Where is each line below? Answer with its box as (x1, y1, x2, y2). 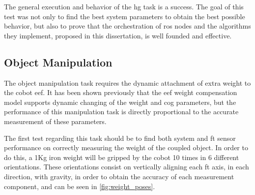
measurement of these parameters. (4, 116, 107, 126)
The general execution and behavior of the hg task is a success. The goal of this (4, 1, 244, 11)
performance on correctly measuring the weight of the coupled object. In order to (4, 142, 248, 153)
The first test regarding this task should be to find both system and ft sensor (4, 132, 236, 143)
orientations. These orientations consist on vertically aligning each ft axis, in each (4, 162, 249, 172)
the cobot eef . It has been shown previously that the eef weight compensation (4, 87, 237, 97)
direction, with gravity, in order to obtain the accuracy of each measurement (4, 171, 234, 181)
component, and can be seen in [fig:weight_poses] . (4, 181, 155, 191)
